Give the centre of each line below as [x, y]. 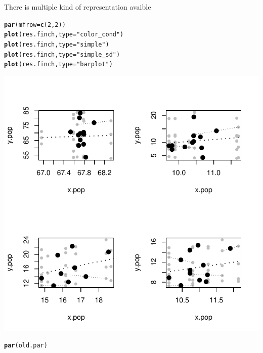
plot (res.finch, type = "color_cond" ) [64, 35]
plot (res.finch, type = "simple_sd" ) [62, 54]
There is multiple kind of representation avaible [78, 7]
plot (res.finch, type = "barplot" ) [58, 64]
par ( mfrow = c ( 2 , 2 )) [35, 25]
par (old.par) [26, 346]
